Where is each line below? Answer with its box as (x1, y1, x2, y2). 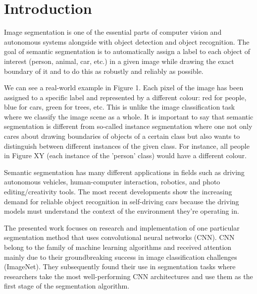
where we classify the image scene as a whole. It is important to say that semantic (4, 111, 254, 121)
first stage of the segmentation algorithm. (4, 281, 130, 291)
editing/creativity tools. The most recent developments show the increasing (4, 186, 232, 197)
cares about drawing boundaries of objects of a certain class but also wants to (4, 131, 240, 141)
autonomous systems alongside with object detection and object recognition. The (4, 36, 250, 47)
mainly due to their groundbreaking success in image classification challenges (4, 251, 237, 262)
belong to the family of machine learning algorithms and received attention (4, 242, 232, 252)
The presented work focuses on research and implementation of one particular (4, 222, 240, 233)
